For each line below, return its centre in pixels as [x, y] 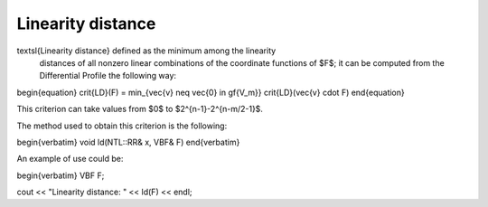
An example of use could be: [70, 159]
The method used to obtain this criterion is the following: [122, 126]
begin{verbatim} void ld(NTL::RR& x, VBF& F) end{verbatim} [128, 142]
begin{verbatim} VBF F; [61, 175]
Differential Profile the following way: [108, 76]
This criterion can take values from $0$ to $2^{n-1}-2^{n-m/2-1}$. [140, 109]
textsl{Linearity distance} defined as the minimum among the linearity [146, 51]
